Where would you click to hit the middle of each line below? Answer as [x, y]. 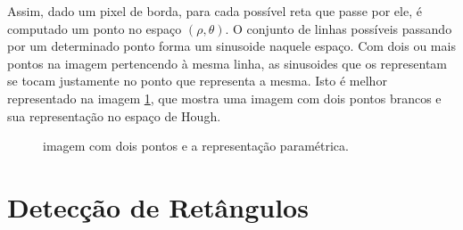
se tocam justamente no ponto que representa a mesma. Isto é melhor [197, 81]
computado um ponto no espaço [95, 28]
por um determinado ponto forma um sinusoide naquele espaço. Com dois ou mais [231, 46]
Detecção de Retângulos [158, 206]
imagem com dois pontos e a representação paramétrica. [196, 146]
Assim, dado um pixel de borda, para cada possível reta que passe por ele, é [215, 11]
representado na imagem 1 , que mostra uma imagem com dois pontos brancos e [224, 98]
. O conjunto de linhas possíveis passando [339, 28]
